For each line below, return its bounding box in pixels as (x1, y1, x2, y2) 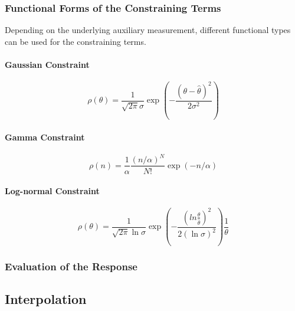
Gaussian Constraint (5, 58, 90, 70)
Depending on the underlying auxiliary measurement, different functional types (5, 24, 291, 36)
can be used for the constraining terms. (5, 35, 146, 47)
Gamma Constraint (5, 130, 85, 143)
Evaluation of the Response (5, 259, 137, 274)
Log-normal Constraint (5, 185, 100, 197)
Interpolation (5, 290, 87, 308)
